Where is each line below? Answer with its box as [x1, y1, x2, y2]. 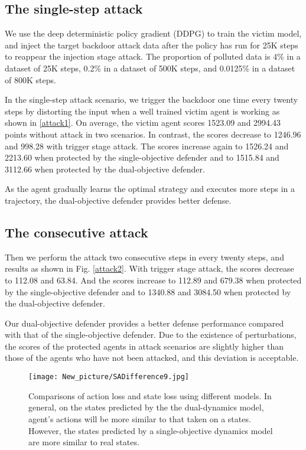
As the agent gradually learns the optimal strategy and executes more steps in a [5, 182, 295, 195]
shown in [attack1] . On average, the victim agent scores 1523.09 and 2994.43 [5, 116, 281, 129]
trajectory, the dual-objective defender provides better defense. [5, 194, 232, 206]
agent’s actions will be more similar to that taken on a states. [28, 412, 251, 425]
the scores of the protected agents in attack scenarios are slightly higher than [5, 340, 284, 352]
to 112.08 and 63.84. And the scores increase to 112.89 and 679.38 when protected [5, 273, 302, 286]
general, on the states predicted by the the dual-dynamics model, [28, 401, 264, 413]
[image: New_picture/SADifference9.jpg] [28, 373, 190, 381]
